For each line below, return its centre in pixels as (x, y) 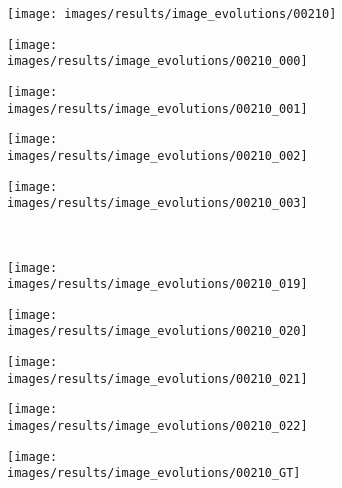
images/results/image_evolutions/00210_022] (157, 426)
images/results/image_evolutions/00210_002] (157, 155)
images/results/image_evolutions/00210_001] (157, 108)
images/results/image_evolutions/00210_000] (157, 61)
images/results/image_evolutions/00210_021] (157, 378)
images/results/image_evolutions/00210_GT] (154, 473)
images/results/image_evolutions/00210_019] (157, 284)
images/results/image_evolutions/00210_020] (157, 331)
